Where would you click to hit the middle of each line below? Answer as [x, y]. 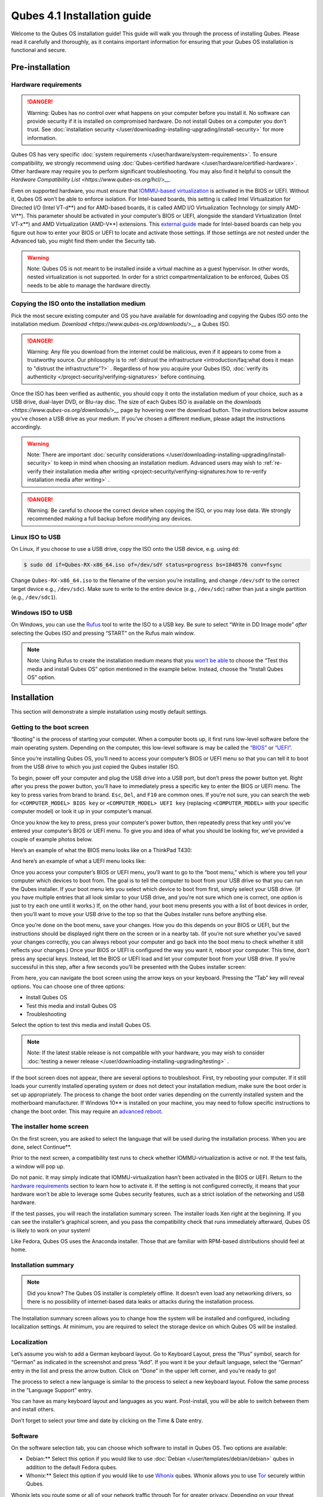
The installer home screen [50, 1127]
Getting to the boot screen [50, 727]
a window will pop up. [38, 1166]
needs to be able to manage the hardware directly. [89, 285]
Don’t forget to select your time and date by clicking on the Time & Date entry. [107, 1420]
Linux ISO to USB [36, 537]
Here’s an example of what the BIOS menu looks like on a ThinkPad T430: [102, 850]
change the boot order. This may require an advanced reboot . [87, 1111]
